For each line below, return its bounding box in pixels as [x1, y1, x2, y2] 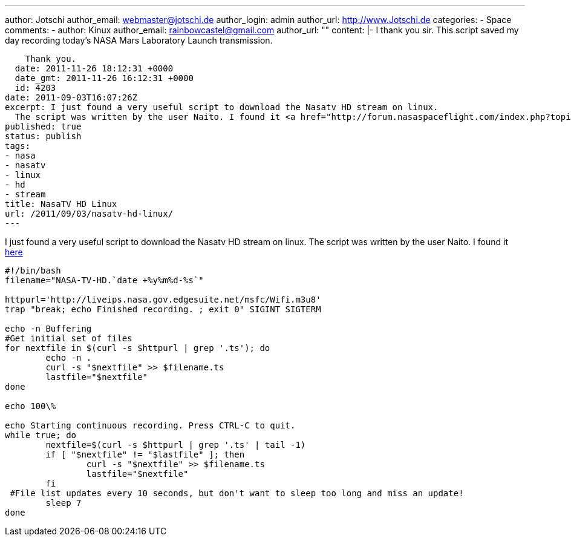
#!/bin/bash [5, 266, 61, 275]
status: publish [5, 131, 82, 141]
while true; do [5, 430, 77, 440]
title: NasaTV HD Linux [5, 199, 117, 209]
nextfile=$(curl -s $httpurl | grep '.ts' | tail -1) [45, 440, 306, 450]
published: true [5, 122, 82, 131]
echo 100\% [5, 401, 56, 411]
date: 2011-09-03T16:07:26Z [5, 93, 138, 102]
